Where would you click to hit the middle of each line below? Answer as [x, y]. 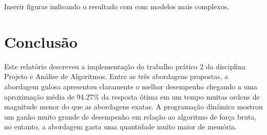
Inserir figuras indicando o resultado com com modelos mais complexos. [117, 6]
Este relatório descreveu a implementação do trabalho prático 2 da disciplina [125, 66]
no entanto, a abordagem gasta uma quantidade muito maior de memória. [120, 127]
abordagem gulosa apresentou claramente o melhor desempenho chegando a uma [131, 86]
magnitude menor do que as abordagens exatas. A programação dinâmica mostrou [133, 107]
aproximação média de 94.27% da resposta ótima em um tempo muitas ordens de [132, 96]
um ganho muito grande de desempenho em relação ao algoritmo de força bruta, [130, 116]
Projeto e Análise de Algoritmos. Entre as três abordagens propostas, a [116, 76]
